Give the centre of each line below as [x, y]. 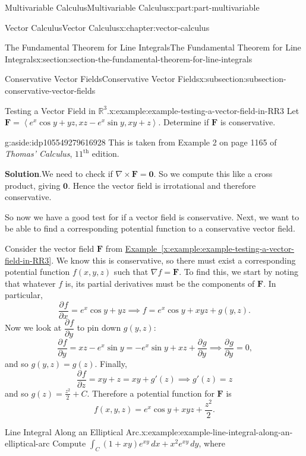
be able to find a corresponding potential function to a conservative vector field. [150, 228]
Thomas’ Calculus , [39, 153]
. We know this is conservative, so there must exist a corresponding [173, 260]
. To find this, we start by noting [239, 272]
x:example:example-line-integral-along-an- [217, 431]
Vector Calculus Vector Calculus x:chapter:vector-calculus [107, 27]
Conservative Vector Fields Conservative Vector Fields [102, 79]
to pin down [99, 327]
